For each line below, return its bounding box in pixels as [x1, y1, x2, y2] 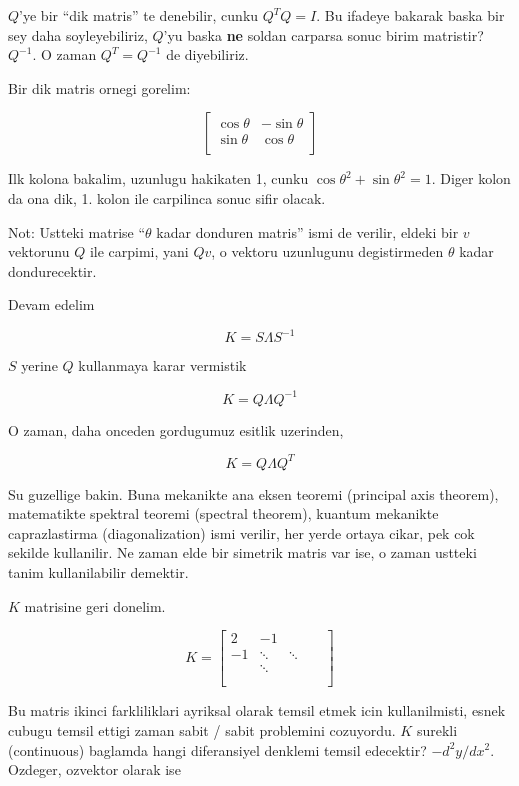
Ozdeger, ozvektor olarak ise [8, 759, 181, 780]
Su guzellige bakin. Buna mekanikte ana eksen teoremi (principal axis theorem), [8, 483, 499, 504]
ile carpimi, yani [89, 241, 189, 262]
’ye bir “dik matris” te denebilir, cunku [19, 5, 259, 25]
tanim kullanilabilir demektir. [8, 562, 189, 582]
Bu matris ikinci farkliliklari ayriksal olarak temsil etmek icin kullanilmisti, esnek [8, 700, 506, 721]
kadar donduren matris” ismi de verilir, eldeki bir [156, 221, 459, 242]
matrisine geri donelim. [24, 595, 166, 616]
